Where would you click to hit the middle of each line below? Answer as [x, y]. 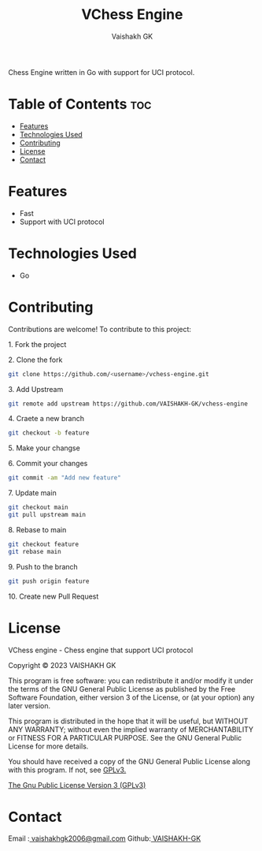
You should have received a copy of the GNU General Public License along [129, 761]
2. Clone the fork [35, 360]
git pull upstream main [47, 515]
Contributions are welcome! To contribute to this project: [100, 329]
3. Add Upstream [36, 389]
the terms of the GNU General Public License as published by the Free [122, 689]
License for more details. [48, 746]
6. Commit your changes [48, 464]
